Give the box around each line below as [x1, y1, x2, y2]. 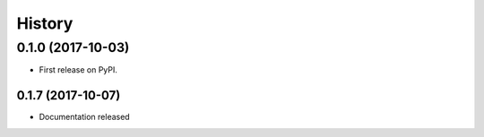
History [16, 13, 73, 33]
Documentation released [39, 112, 130, 123]
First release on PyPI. [39, 64, 118, 75]
